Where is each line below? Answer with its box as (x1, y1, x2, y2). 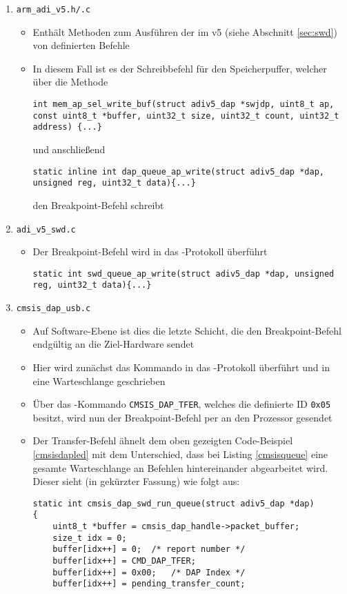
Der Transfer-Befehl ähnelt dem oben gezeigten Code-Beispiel (32, 433, 293, 448)
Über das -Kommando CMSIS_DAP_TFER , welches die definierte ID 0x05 (32, 397, 331, 411)
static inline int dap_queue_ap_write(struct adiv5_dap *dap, (32, 166, 324, 177)
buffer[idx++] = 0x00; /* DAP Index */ (52, 567, 246, 577)
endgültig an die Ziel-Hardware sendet (32, 337, 195, 351)
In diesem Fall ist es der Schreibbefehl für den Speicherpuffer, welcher (32, 61, 327, 75)
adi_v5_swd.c (16, 224, 76, 235)
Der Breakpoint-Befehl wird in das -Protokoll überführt (32, 244, 268, 259)
